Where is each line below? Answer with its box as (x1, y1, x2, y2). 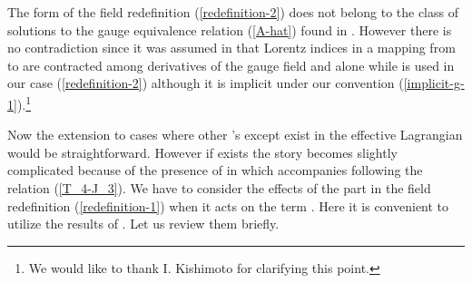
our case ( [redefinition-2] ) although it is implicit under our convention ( (7, 73, 404, 93)
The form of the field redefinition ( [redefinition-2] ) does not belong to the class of (7, 3, 458, 21)
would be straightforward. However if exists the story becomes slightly (7, 142, 398, 161)
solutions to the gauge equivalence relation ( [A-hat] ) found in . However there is (7, 20, 452, 39)
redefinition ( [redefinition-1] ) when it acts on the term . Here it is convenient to (7, 196, 449, 215)
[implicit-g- (403, 73, 465, 93)
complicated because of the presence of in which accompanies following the (7, 161, 423, 180)
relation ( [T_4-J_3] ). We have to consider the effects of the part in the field (7, 179, 431, 197)
